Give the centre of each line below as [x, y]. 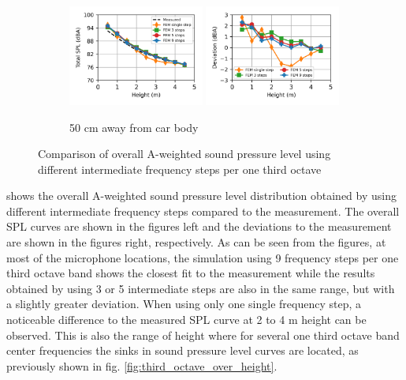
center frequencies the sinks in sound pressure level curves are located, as [183, 350]
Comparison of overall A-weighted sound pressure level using [184, 154]
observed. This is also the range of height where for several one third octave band [203, 335]
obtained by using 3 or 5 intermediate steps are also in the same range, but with [201, 288]
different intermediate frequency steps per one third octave [180, 169]
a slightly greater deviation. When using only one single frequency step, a [184, 304]
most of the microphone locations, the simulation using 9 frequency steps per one [203, 257]
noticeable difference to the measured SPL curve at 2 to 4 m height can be [186, 320]
